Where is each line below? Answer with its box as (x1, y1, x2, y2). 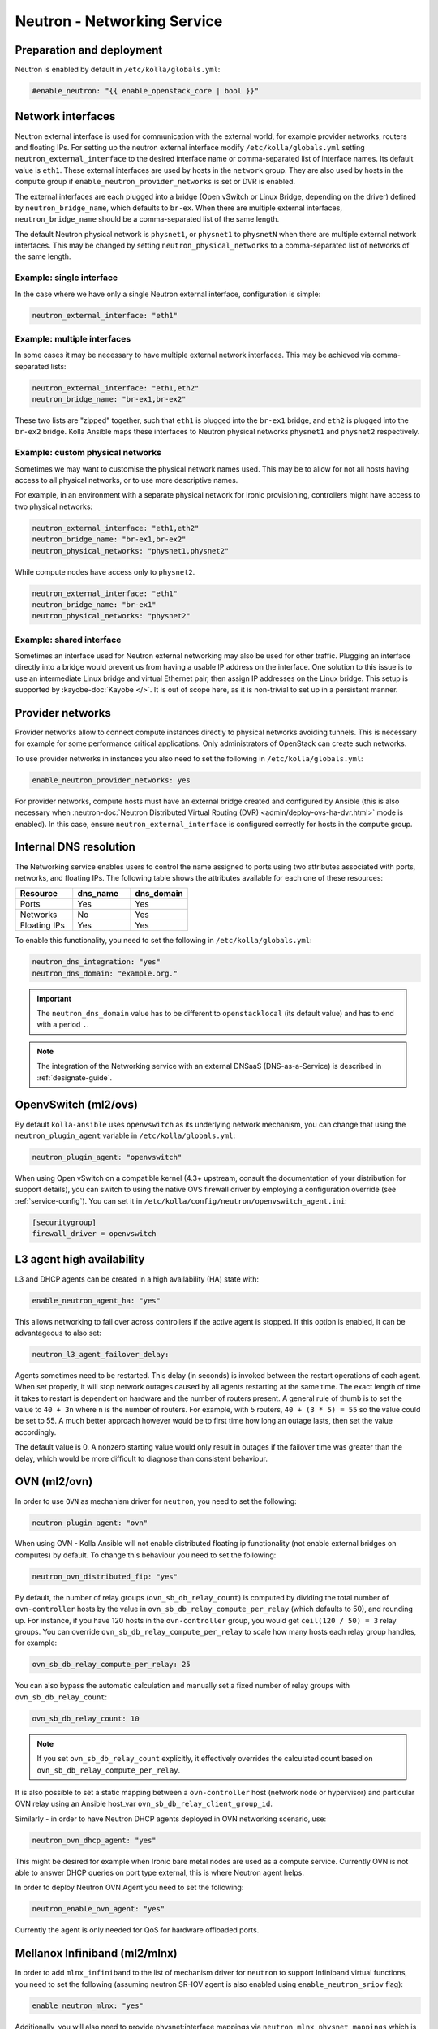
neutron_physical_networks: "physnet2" (32, 611, 191, 621)
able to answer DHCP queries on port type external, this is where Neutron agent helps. (15, 1867, 304, 1878)
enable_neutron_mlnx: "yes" (32, 2001, 144, 2010)
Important (36, 993, 72, 1003)
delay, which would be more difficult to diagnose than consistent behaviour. (15, 1454, 268, 1463)
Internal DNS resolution (15, 840, 135, 854)
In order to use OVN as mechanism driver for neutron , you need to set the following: (15, 1496, 297, 1506)
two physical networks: (15, 502, 93, 511)
